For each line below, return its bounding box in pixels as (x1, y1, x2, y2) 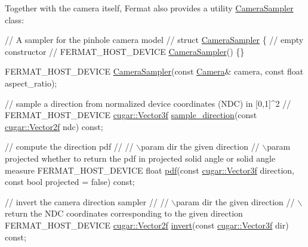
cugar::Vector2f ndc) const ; (5, 120, 103, 132)
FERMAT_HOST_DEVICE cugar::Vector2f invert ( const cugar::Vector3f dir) (5, 218, 289, 231)
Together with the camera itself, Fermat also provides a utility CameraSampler (5, 2, 294, 14)
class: (5, 13, 24, 26)
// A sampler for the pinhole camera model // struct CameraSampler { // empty (5, 33, 304, 46)
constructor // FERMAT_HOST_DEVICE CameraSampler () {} (5, 45, 245, 57)
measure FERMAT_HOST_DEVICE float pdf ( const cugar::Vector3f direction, (5, 163, 294, 176)
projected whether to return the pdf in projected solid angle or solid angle (5, 152, 276, 164)
